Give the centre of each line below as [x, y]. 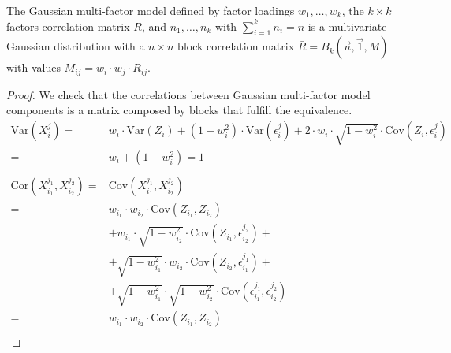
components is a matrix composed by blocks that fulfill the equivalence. [179, 110]
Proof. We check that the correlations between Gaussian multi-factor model [188, 94]
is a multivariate [347, 26]
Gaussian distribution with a [76, 46]
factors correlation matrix [68, 26]
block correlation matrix [236, 46]
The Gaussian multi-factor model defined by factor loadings [151, 10]
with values [34, 67]
